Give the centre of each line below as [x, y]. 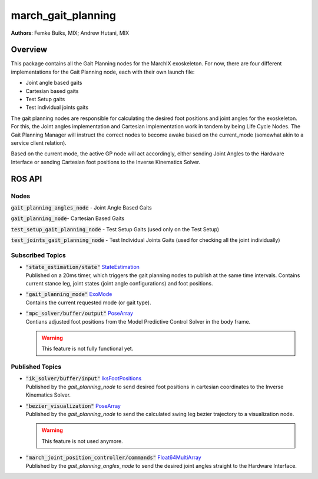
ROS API [26, 179]
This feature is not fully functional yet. [87, 349]
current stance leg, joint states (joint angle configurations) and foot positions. [119, 283]
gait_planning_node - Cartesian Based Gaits [68, 218]
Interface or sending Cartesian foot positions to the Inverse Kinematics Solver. [106, 162]
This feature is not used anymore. [82, 441]
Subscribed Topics [38, 255]
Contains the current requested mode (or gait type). [88, 302]
